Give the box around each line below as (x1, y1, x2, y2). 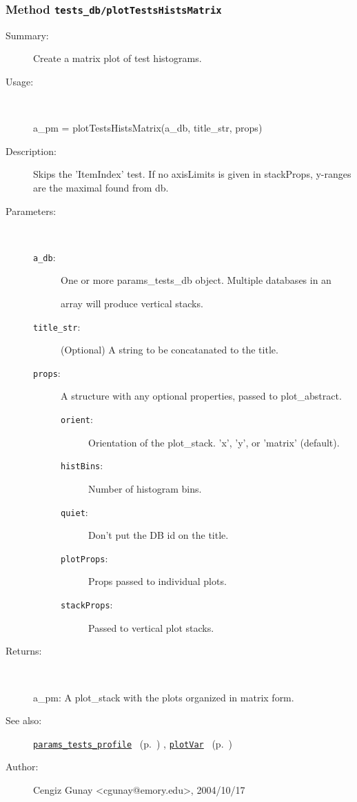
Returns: (6, 644, 42, 658)
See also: (6, 713, 42, 728)
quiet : (61, 504, 88, 519)
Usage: (6, 74, 34, 88)
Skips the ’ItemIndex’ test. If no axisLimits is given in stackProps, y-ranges (33, 167, 351, 181)
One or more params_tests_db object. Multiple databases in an (61, 273, 331, 287)
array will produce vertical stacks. (61, 296, 203, 310)
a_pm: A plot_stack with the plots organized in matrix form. (33, 690, 294, 704)
